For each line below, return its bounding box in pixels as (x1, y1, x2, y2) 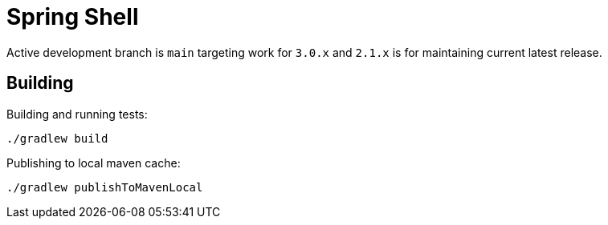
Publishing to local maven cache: (6, 155, 181, 170)
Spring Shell (6, 3, 139, 30)
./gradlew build (6, 131, 108, 145)
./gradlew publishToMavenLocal (6, 180, 203, 194)
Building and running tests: (6, 106, 148, 121)
